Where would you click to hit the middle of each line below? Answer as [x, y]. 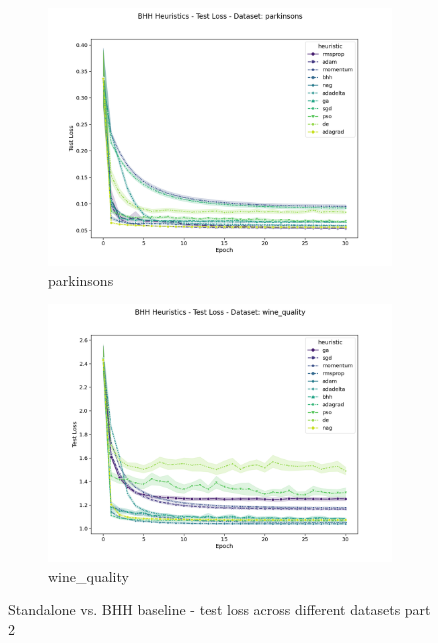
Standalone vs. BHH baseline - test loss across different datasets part [219, 609]
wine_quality [88, 575]
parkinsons [81, 279]
